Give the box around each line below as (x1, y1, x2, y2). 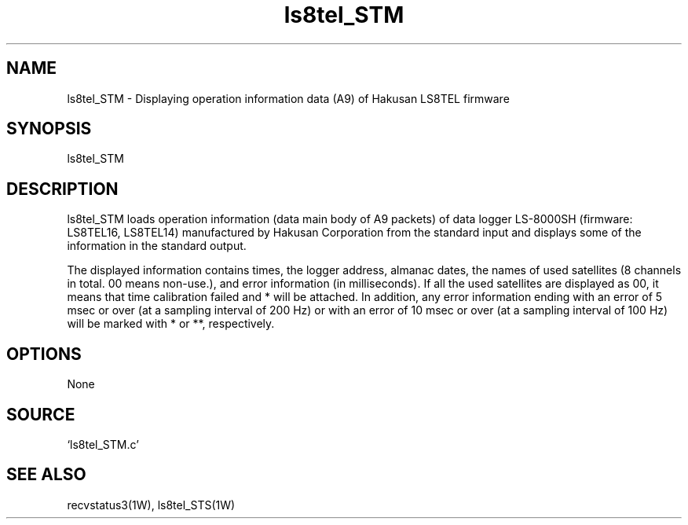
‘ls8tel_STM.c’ (67, 437, 139, 451)
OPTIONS (6, 343, 82, 364)
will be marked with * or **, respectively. (67, 317, 275, 331)
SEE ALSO (6, 464, 86, 485)
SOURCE (6, 404, 75, 424)
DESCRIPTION (6, 178, 119, 199)
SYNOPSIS (6, 119, 92, 139)
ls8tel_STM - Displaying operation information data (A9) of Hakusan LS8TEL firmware (67, 91, 510, 105)
